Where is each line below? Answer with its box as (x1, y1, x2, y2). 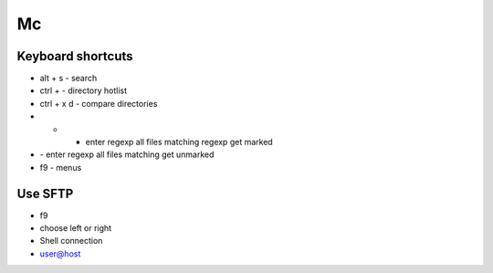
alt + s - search (39, 73, 98, 84)
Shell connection (39, 236, 103, 247)
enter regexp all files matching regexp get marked (85, 137, 273, 148)
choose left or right (39, 223, 112, 234)
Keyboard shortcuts (16, 48, 133, 64)
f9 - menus (39, 162, 82, 173)
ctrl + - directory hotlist (39, 85, 128, 96)
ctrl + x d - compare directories (39, 98, 158, 109)
